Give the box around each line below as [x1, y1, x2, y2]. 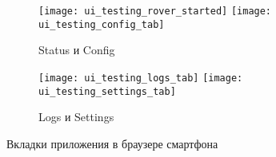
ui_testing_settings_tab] [38, 85, 176, 97]
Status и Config [38, 41, 115, 58]
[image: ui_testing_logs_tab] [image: [38, 72, 243, 84]
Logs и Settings [38, 108, 114, 125]
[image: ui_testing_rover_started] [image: [38, 6, 272, 17]
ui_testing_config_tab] [38, 18, 165, 30]
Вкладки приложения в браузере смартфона [6, 135, 218, 151]
